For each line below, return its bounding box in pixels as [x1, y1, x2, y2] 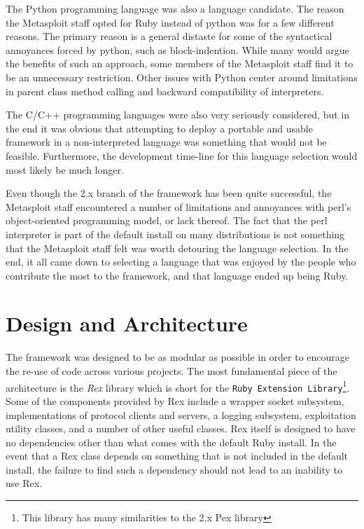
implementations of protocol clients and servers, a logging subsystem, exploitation [6, 407, 356, 422]
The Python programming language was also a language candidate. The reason [6, 1, 344, 15]
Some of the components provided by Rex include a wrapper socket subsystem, [6, 393, 344, 408]
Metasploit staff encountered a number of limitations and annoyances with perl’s [6, 199, 351, 214]
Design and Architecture [6, 309, 248, 338]
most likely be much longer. [6, 162, 124, 177]
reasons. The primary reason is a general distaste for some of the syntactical [6, 29, 332, 43]
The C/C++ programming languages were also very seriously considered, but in [6, 107, 349, 122]
